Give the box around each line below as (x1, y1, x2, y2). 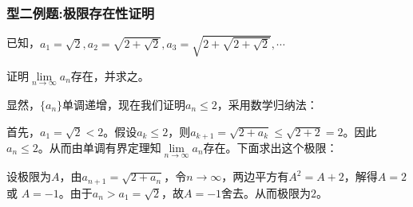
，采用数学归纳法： (216, 96, 318, 112)
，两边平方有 (221, 168, 289, 185)
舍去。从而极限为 (221, 184, 312, 201)
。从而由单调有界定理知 (38, 139, 161, 156)
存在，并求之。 (70, 67, 149, 84)
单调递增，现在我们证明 (62, 96, 186, 112)
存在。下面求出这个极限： (203, 139, 338, 156)
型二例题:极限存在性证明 (6, 2, 155, 22)
